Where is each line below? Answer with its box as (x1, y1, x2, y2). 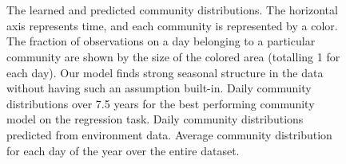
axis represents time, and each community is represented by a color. (6, 17, 338, 33)
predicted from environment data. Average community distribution (6, 126, 332, 143)
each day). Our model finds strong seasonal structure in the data (6, 64, 324, 80)
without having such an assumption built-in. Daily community (6, 80, 312, 96)
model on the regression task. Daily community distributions (6, 111, 304, 127)
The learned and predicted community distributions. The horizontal (6, 2, 338, 18)
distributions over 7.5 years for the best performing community (6, 95, 315, 111)
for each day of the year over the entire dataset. (6, 142, 240, 158)
